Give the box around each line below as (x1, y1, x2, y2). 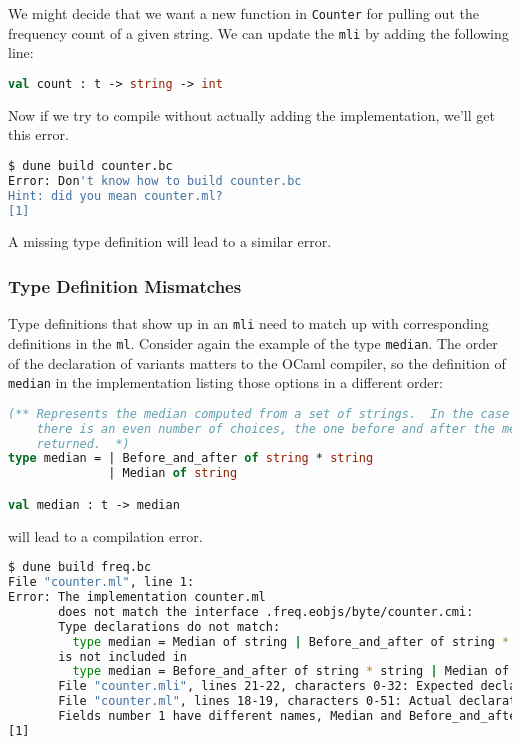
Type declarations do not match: (58, 619, 281, 634)
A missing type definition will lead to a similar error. (8, 231, 332, 252)
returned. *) (36, 436, 130, 451)
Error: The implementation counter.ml (8, 590, 266, 605)
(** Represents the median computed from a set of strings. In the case (8, 406, 510, 421)
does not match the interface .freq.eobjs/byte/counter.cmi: (58, 604, 474, 619)
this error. (8, 124, 69, 145)
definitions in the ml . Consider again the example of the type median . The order (8, 332, 498, 353)
